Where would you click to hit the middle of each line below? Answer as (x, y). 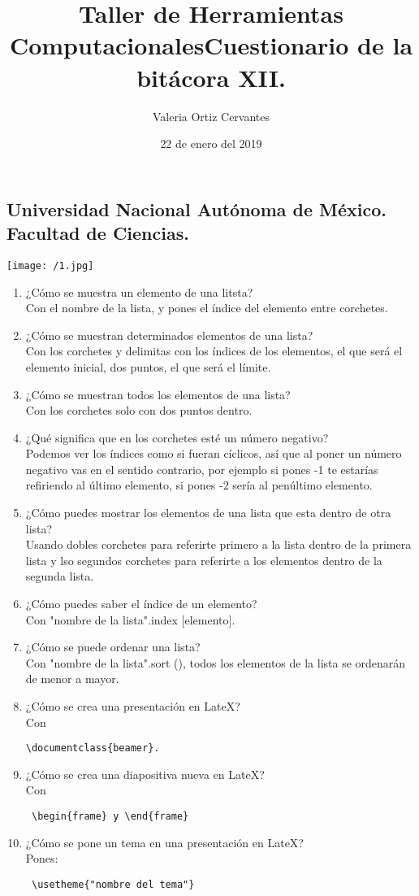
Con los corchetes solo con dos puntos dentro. (139, 410)
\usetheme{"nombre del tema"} (113, 884)
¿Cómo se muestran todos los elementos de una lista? (158, 394)
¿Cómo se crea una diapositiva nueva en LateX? (145, 774)
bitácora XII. (211, 77)
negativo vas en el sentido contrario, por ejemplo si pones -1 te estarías (202, 469)
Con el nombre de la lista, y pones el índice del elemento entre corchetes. (207, 308)
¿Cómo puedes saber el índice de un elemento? (141, 604)
